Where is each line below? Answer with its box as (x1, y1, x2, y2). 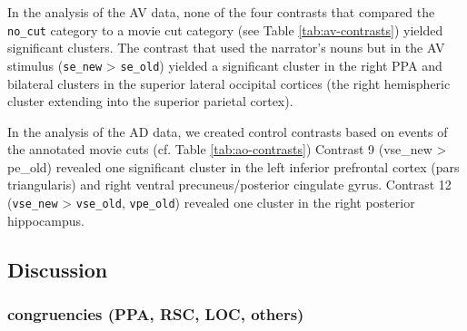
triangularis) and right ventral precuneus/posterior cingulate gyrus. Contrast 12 (7, 175, 452, 194)
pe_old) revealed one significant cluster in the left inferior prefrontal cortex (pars (7, 157, 460, 176)
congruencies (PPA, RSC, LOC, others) (7, 303, 304, 326)
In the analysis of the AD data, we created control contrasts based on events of (7, 122, 448, 141)
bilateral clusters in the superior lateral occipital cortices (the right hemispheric (7, 73, 451, 92)
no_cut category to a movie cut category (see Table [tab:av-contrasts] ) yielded (7, 20, 443, 39)
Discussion (7, 255, 108, 283)
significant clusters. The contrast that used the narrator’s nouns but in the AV (7, 38, 445, 57)
